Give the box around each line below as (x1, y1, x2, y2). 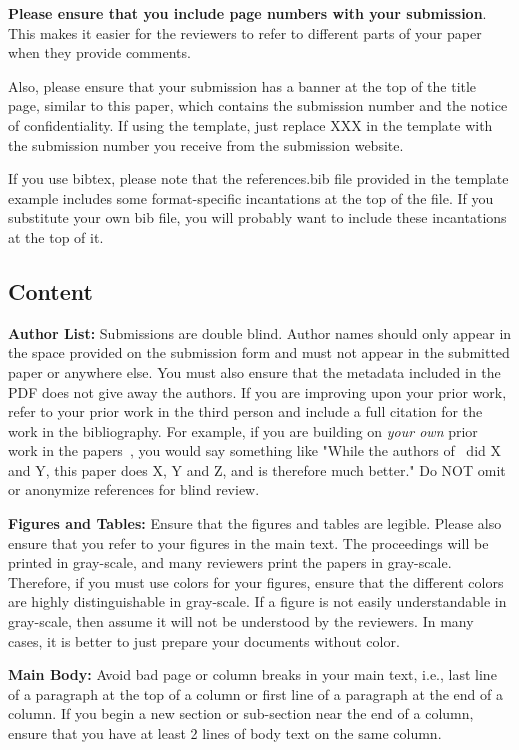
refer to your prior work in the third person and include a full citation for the (8, 401, 483, 422)
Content (8, 275, 93, 306)
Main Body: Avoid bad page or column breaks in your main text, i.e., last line (8, 664, 497, 685)
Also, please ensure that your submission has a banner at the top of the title (8, 75, 477, 96)
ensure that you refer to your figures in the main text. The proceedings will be (8, 532, 489, 553)
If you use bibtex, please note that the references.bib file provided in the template (8, 168, 509, 189)
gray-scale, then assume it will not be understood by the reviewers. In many (8, 611, 474, 632)
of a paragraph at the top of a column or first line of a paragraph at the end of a (8, 683, 504, 704)
